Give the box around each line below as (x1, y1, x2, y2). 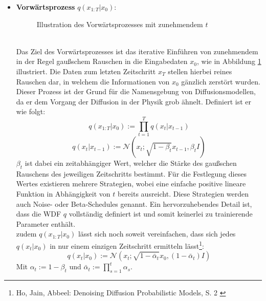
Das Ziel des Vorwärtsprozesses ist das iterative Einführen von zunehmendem (16, 46, 258, 56)
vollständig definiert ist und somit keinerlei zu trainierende (69, 208, 253, 219)
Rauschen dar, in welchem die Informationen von (16, 76, 170, 87)
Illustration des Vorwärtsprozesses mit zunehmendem (36, 18, 203, 29)
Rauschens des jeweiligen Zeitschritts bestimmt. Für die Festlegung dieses (16, 168, 247, 179)
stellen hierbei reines (168, 66, 232, 76)
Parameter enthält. (16, 218, 76, 229)
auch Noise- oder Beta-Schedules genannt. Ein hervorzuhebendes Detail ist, (16, 198, 252, 209)
